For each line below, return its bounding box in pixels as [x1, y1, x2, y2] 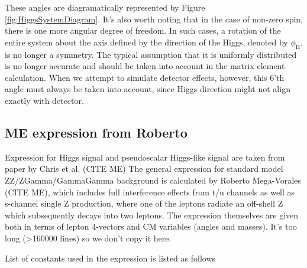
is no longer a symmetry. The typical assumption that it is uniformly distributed [5, 48, 297, 60]
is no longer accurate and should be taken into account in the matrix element [5, 60, 285, 72]
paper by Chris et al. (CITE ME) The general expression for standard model [5, 162, 283, 175]
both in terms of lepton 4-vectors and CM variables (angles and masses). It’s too [5, 220, 297, 233]
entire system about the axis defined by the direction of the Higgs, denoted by [5, 35, 288, 48]
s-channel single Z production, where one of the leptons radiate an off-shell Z [5, 197, 283, 210]
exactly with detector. [5, 94, 84, 106]
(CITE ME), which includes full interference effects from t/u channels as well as [5, 185, 295, 198]
